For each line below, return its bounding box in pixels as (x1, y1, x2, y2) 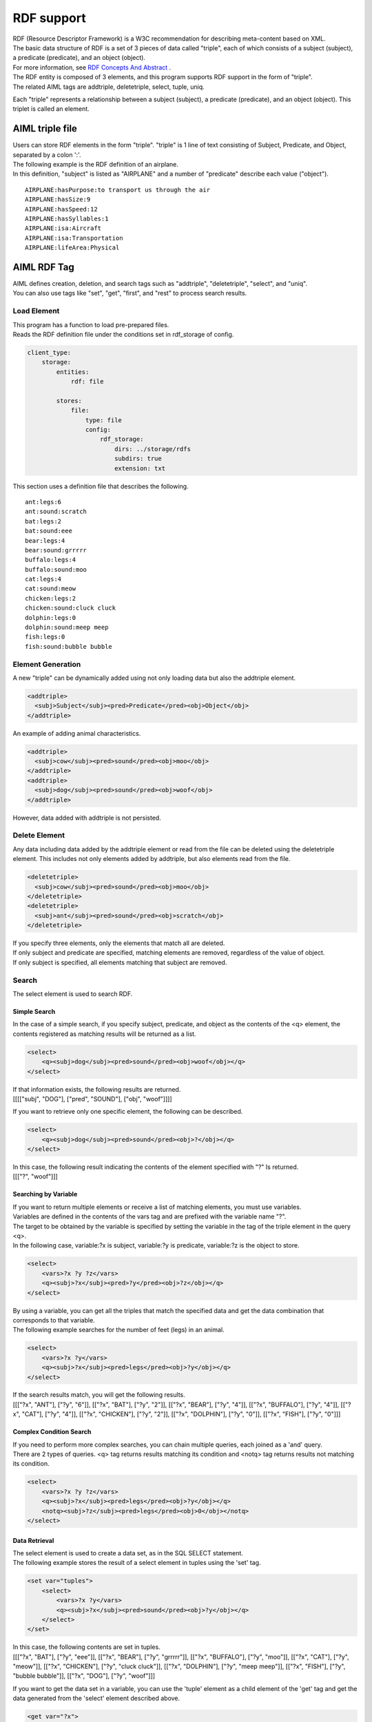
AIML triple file (12, 123, 77, 134)
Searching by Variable (12, 1190, 78, 1199)
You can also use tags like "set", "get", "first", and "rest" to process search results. (12, 289, 247, 298)
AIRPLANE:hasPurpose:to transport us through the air (25, 186, 210, 194)
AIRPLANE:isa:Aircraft (25, 225, 102, 232)
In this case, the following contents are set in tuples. (12, 1643, 161, 1651)
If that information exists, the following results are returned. (12, 1085, 181, 1093)
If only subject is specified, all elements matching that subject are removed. (12, 958, 227, 966)
